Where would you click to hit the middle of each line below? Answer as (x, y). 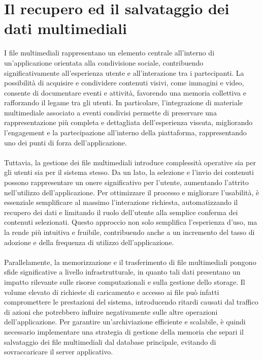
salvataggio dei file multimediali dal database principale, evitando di (110, 341)
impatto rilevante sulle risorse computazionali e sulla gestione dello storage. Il (125, 281)
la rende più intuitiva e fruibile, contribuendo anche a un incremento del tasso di (129, 232)
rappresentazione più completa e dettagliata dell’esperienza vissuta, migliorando (128, 122)
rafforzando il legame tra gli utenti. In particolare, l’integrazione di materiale (124, 102)
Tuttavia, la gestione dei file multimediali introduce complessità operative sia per (130, 162)
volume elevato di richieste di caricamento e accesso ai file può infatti (112, 292)
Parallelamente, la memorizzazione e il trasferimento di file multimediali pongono (130, 262)
